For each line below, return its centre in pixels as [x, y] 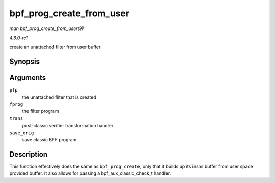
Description [29, 154]
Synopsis [25, 62]
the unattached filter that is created [59, 97]
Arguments [28, 78]
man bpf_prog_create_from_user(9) [47, 28]
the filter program [40, 111]
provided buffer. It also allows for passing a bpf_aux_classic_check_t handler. [90, 173]
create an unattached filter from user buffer [55, 47]
